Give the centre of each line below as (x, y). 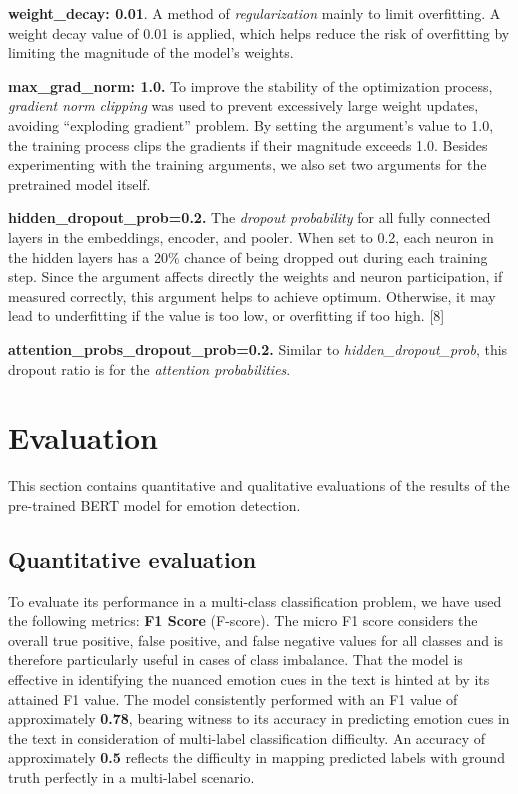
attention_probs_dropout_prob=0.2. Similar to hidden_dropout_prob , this (258, 348)
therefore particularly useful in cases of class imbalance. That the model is (235, 659)
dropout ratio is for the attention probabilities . (149, 368)
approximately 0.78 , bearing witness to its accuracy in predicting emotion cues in (259, 718)
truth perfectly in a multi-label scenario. (131, 776)
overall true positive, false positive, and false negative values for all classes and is (256, 639)
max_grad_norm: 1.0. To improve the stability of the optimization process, (250, 85)
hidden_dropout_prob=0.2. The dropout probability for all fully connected (249, 217)
